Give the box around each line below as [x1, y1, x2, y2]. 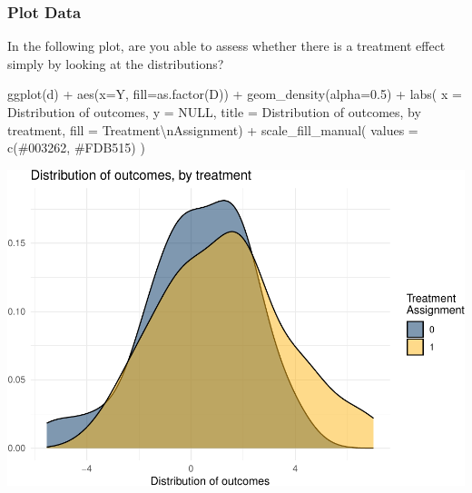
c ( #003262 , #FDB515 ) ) [7, 138, 145, 157]
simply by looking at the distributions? [7, 54, 224, 73]
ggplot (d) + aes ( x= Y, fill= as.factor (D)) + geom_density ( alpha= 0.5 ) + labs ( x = [7, 84, 462, 104]
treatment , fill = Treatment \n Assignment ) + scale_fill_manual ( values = [7, 120, 418, 139]
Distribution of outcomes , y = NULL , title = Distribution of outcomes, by [7, 103, 421, 121]
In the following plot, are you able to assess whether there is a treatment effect [7, 36, 446, 55]
